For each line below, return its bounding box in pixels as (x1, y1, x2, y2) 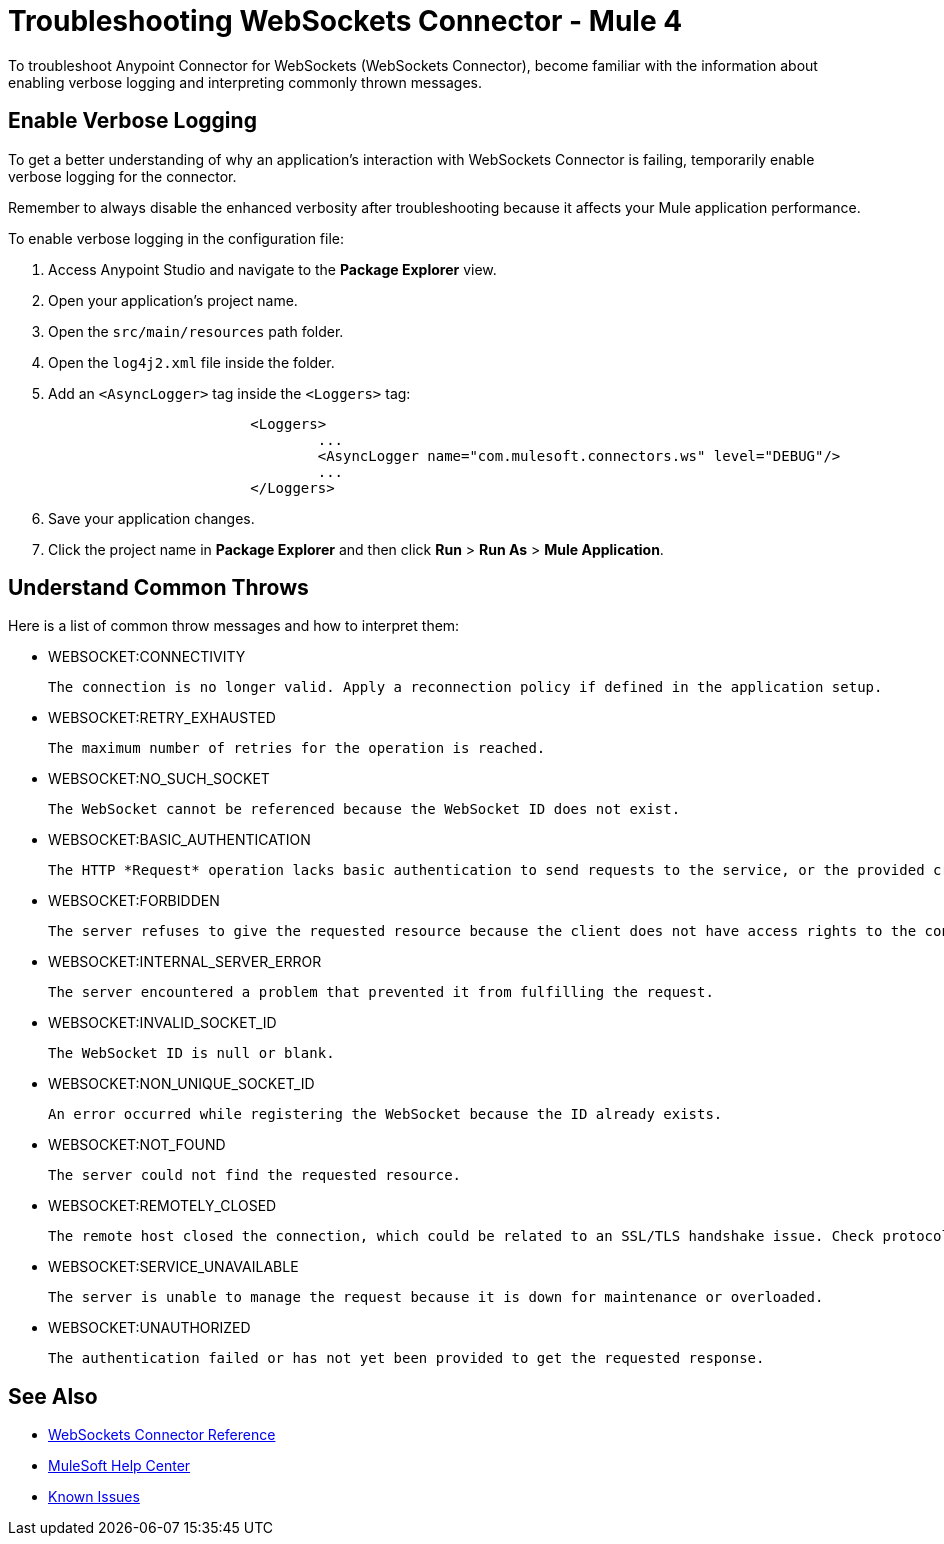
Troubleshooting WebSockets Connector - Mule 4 (8, 4, 683, 38)
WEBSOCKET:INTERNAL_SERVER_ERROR (48, 953, 322, 971)
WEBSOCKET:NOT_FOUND (48, 1136, 226, 1154)
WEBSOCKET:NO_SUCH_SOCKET (48, 770, 270, 788)
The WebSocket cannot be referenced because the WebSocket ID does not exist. (48, 801, 681, 818)
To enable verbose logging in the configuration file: (8, 229, 344, 247)
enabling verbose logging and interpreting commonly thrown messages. (8, 73, 483, 91)
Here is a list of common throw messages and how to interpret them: (8, 617, 460, 635)
